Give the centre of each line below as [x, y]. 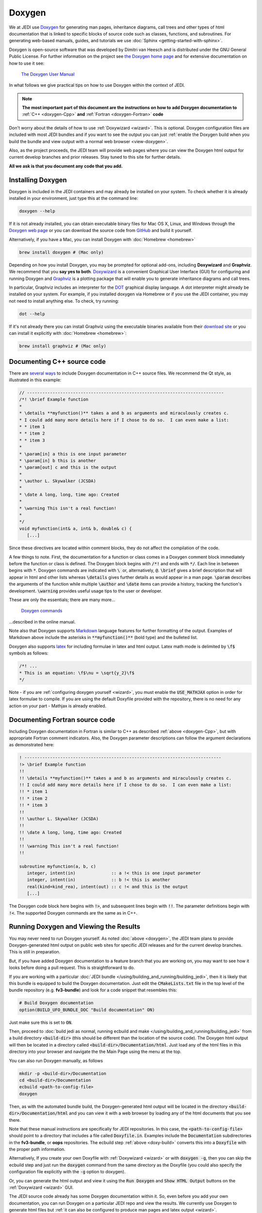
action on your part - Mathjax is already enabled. [58, 705]
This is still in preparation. [35, 952]
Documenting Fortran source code [62, 720]
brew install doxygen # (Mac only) [61, 252]
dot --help [32, 314]
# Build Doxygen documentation [57, 1003]
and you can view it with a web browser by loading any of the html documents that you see [160, 1113]
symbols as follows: [29, 653]
